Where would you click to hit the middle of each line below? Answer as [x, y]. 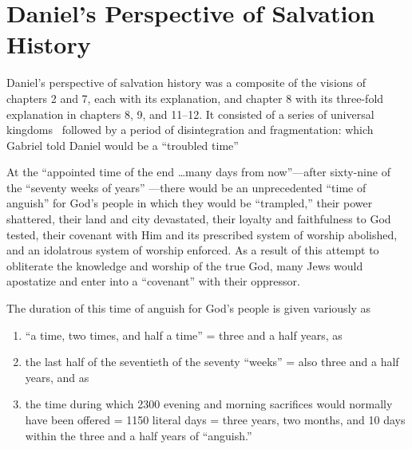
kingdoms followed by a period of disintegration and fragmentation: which [190, 130]
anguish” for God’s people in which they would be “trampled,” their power [190, 203]
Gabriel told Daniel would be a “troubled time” [123, 145]
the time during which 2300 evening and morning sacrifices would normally [209, 404]
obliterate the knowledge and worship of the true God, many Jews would [185, 265]
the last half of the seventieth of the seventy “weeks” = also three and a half [212, 362]
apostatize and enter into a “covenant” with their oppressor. [153, 281]
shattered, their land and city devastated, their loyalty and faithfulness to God [199, 219]
